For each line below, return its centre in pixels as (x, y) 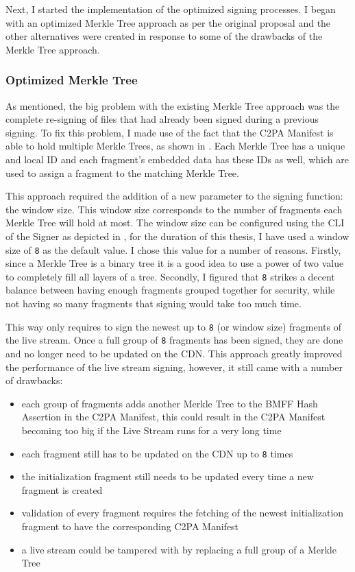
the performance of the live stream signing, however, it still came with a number (174, 367)
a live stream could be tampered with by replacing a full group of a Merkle (179, 549)
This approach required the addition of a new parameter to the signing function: (174, 196)
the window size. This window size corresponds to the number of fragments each (174, 209)
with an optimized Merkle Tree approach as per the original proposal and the (168, 22)
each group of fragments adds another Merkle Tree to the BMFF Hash (170, 403)
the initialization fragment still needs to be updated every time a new (168, 476)
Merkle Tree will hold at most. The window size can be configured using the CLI (175, 223)
